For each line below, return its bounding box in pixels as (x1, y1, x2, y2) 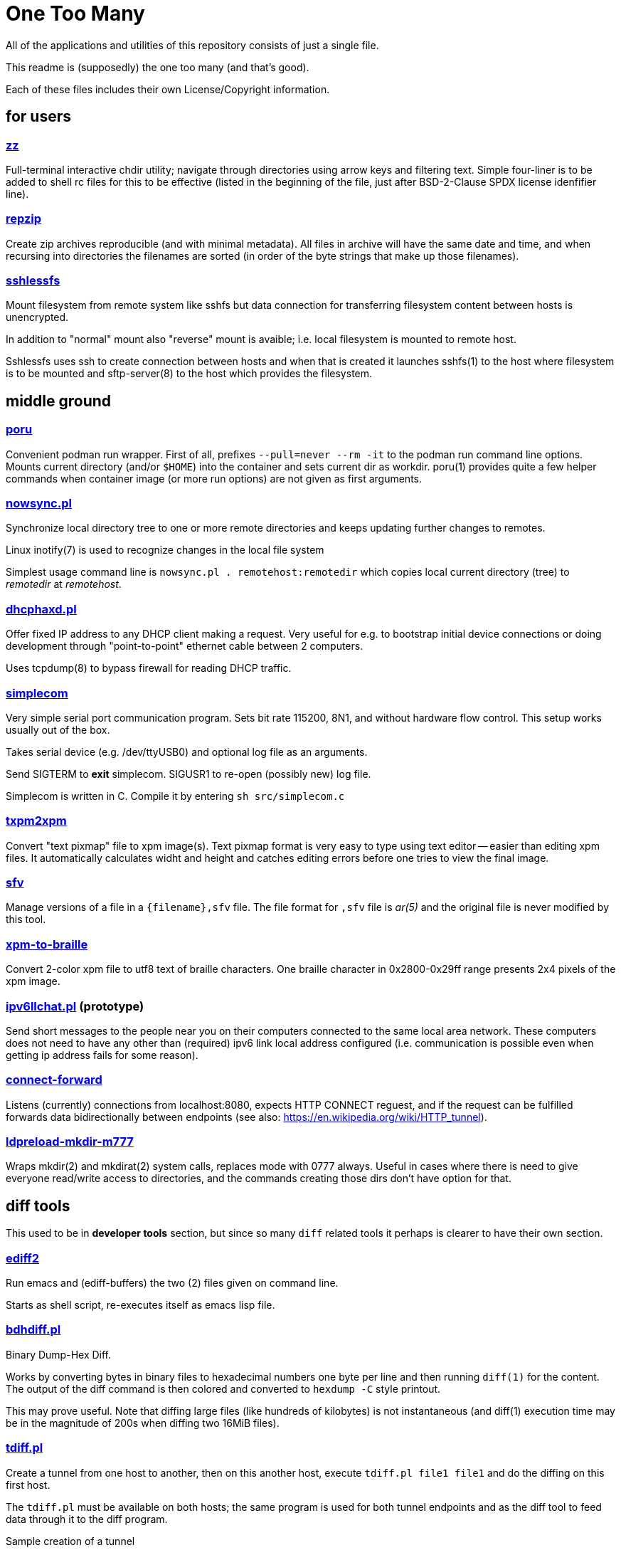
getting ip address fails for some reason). (6, 1048, 198, 1061)
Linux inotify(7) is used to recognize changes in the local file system (6, 544, 324, 557)
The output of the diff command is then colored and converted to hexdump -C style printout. (6, 1382, 441, 1395)
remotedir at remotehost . (6, 578, 122, 591)
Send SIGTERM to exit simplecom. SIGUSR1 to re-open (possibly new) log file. (6, 767, 371, 780)
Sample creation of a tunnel (6, 1534, 135, 1547)
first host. (6, 1478, 51, 1491)
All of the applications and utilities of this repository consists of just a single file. (6, 38, 379, 51)
